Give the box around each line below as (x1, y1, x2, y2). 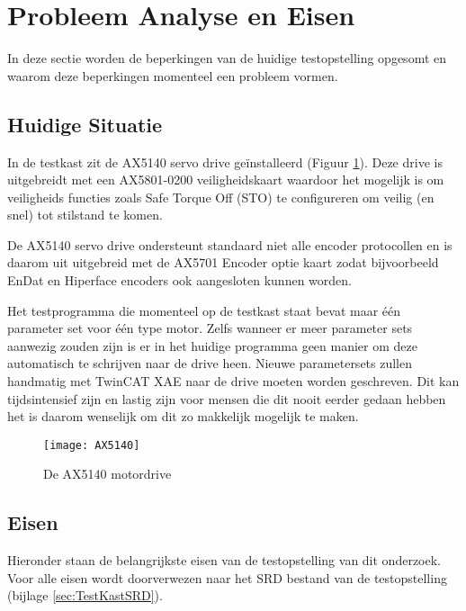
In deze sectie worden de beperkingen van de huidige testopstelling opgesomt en (7, 49, 447, 67)
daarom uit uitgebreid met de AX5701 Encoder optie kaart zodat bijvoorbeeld (7, 253, 439, 272)
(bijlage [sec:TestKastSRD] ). (7, 586, 163, 605)
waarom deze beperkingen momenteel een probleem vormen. (7, 66, 338, 85)
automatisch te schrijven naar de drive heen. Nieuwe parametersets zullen (7, 354, 413, 373)
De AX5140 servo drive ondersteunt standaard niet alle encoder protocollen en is (7, 235, 453, 254)
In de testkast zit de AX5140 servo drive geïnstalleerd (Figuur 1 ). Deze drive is (7, 152, 443, 171)
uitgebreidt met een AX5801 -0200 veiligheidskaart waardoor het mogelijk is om (7, 170, 444, 189)
